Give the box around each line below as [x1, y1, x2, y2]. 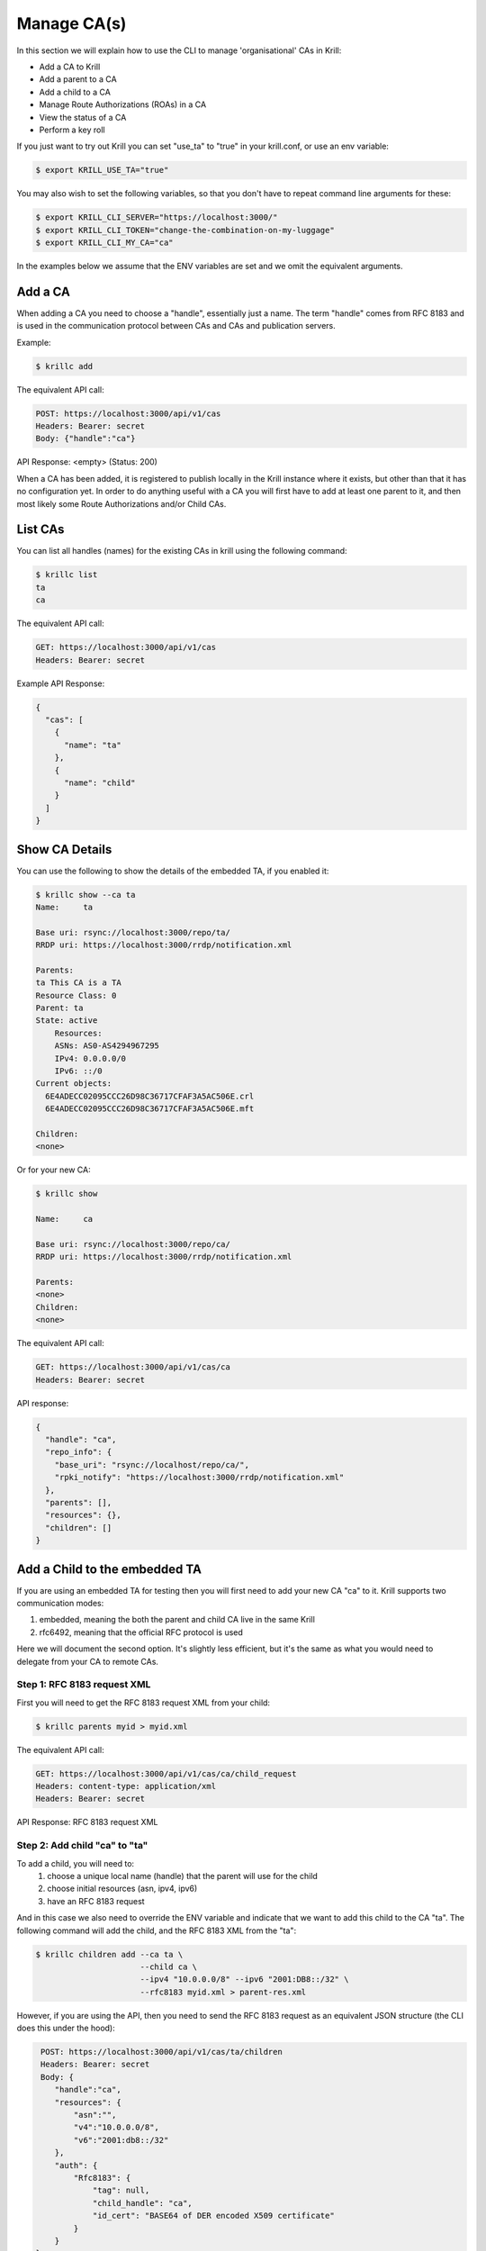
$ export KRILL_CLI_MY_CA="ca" [35, 238, 175, 248]
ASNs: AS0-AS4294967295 [54, 1041, 159, 1051]
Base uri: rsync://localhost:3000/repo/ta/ [35, 927, 231, 937]
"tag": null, [92, 2185, 150, 2196]
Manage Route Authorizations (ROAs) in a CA [39, 99, 207, 110]
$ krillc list [35, 570, 98, 580]
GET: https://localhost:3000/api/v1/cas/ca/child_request [35, 1768, 297, 1778]
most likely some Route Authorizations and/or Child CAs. [16, 498, 227, 509]
